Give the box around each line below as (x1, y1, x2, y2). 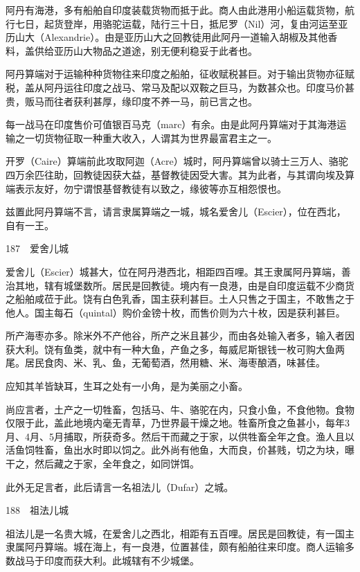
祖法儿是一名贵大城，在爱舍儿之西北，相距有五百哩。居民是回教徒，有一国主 (6, 526, 354, 540)
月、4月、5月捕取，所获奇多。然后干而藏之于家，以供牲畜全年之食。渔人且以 (6, 429, 354, 443)
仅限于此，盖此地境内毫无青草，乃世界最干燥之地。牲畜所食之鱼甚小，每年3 (6, 415, 350, 430)
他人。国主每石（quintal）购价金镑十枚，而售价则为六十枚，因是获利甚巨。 (6, 305, 345, 319)
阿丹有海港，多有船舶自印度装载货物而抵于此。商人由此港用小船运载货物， (6, 3, 345, 17)
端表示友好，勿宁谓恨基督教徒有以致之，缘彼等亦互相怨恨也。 (6, 181, 287, 195)
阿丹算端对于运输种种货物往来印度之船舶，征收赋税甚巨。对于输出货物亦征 (6, 66, 345, 81)
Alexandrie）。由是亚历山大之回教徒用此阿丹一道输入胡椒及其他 (44, 30, 328, 44)
